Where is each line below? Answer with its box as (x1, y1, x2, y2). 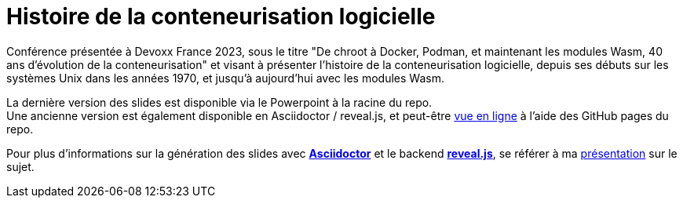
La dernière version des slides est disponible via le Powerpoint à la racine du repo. (6, 95, 433, 109)
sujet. (6, 159, 35, 173)
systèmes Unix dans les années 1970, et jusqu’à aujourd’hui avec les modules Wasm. (6, 71, 444, 85)
